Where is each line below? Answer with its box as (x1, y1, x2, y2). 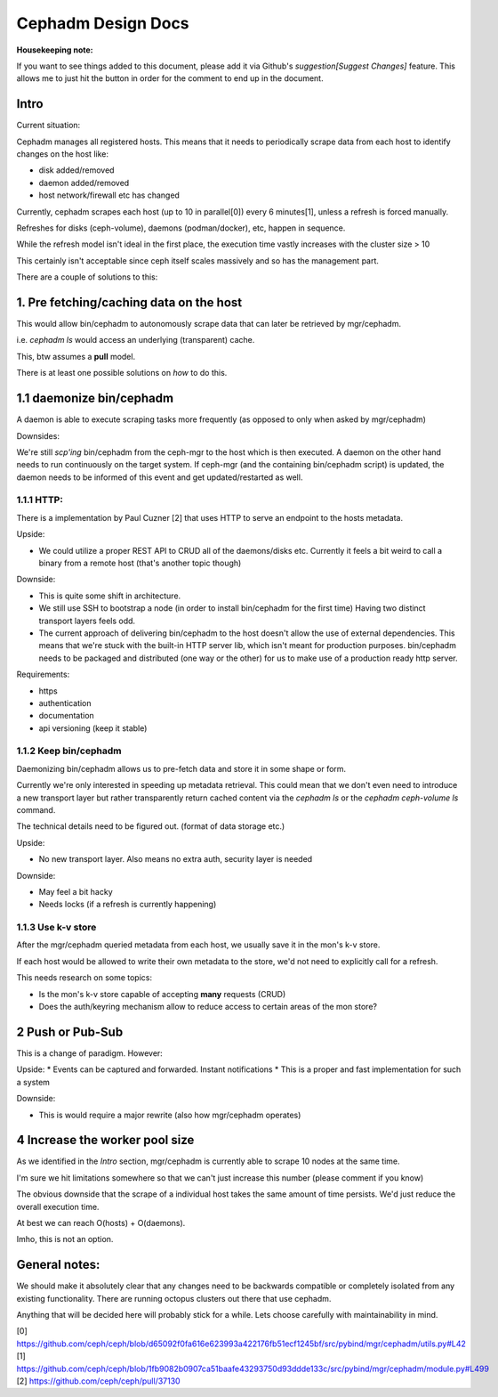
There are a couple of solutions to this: (16, 272, 158, 282)
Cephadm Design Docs (16, 13, 190, 33)
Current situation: (16, 120, 81, 131)
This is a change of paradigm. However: (16, 1047, 164, 1059)
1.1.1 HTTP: (16, 494, 64, 507)
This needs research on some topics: (16, 972, 153, 983)
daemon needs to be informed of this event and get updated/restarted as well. (16, 472, 303, 483)
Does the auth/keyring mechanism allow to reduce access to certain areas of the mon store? (38, 1002, 378, 1012)
